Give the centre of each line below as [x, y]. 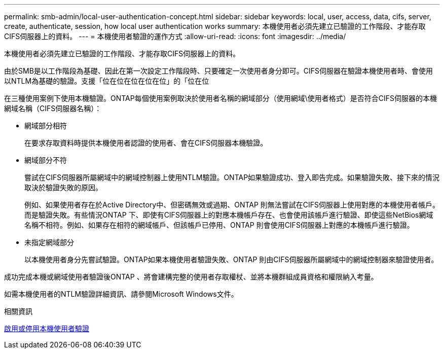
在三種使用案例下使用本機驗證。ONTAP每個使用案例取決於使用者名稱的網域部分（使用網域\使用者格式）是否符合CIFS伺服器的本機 [220, 98]
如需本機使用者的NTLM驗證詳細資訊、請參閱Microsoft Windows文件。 [121, 294]
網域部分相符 [46, 126]
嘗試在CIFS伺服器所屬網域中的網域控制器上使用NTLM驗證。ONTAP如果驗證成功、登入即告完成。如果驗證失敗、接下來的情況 [232, 177]
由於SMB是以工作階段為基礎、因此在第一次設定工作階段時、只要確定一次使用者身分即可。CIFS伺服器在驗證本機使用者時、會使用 [219, 71]
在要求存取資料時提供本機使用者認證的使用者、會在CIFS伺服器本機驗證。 [146, 143]
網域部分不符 [46, 160]
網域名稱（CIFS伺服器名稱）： [53, 108]
